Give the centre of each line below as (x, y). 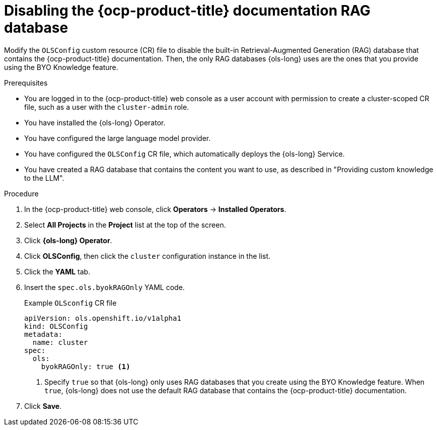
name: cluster (60, 342)
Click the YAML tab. (57, 271)
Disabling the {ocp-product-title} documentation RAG (187, 11)
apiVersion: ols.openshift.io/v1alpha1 (103, 318)
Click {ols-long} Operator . (68, 240)
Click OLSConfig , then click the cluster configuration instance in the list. (148, 256)
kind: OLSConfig (56, 326)
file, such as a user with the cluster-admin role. (107, 107)
